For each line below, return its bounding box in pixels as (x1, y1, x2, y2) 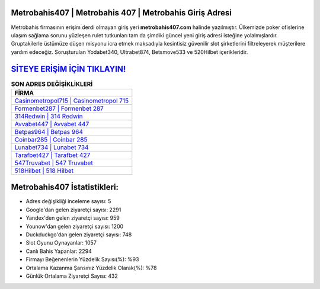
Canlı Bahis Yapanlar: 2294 (25, 248, 92, 255)
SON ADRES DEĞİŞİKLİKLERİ (11, 80, 93, 88)
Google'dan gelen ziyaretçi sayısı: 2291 (25, 206, 121, 213)
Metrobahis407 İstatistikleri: (11, 182, 119, 192)
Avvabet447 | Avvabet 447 (14, 120, 89, 128)
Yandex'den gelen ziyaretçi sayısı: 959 (25, 214, 120, 221)
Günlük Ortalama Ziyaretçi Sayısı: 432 (25, 272, 119, 280)
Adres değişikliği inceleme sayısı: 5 (25, 198, 111, 205)
